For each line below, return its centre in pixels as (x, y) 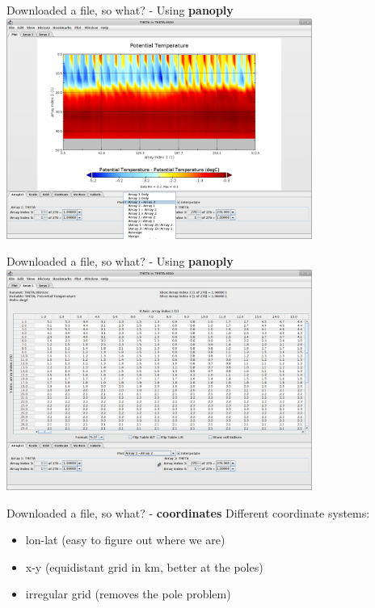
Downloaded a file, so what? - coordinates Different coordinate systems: (188, 512)
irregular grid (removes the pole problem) (128, 594)
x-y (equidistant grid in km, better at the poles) (144, 566)
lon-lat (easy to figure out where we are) (125, 540)
